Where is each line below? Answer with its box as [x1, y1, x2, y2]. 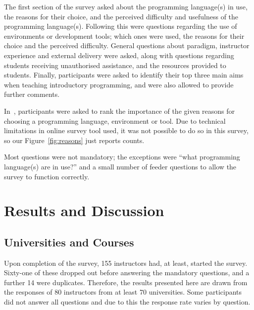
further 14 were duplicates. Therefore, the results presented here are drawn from [4, 277, 248, 287]
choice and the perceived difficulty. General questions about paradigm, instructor [4, 40, 250, 51]
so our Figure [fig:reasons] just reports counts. [4, 135, 145, 145]
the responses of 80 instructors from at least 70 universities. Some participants [4, 287, 242, 297]
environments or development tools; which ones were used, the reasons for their [4, 30, 245, 41]
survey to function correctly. [4, 171, 90, 181]
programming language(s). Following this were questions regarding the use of [4, 21, 237, 31]
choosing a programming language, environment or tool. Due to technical [4, 115, 226, 126]
